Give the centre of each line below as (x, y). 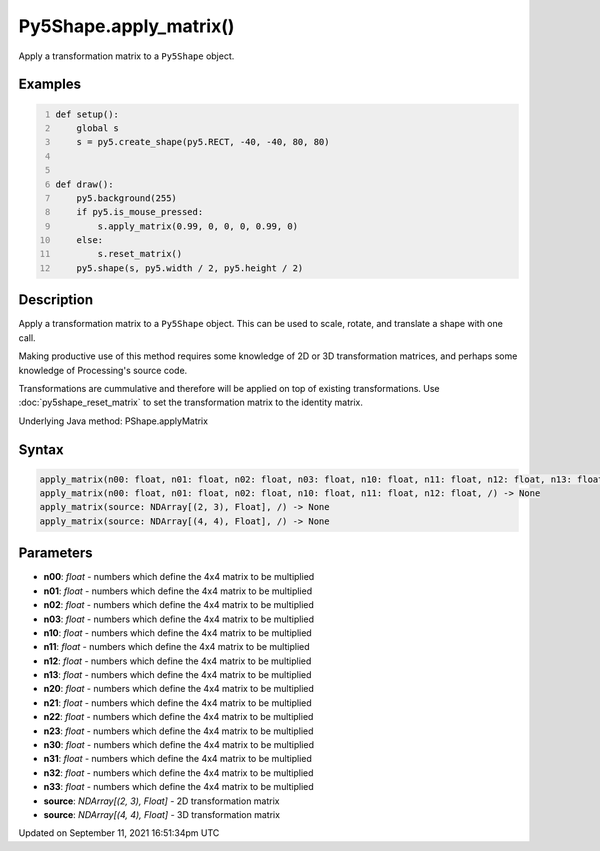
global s (98, 128)
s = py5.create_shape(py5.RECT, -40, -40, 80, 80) (203, 142)
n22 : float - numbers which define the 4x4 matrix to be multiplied (178, 717)
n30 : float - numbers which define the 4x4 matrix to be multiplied (179, 745)
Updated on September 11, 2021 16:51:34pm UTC (119, 833)
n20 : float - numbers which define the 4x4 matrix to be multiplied (179, 689)
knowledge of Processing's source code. (103, 370)
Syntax (41, 449)
